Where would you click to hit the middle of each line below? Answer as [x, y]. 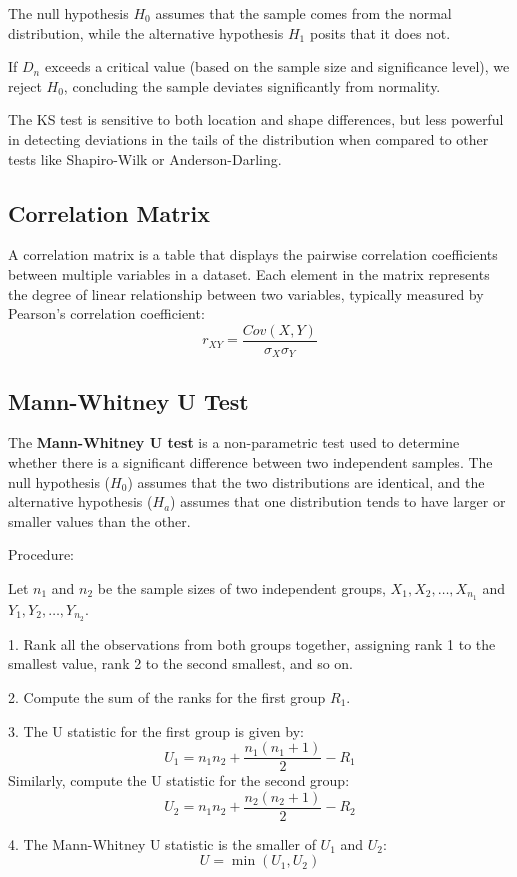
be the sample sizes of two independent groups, [241, 588]
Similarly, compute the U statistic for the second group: [179, 780]
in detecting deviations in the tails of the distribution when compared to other [248, 138]
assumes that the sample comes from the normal [303, 13]
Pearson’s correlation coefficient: [106, 313]
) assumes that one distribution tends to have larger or [338, 501]
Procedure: [41, 554]
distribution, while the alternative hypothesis [146, 32]
